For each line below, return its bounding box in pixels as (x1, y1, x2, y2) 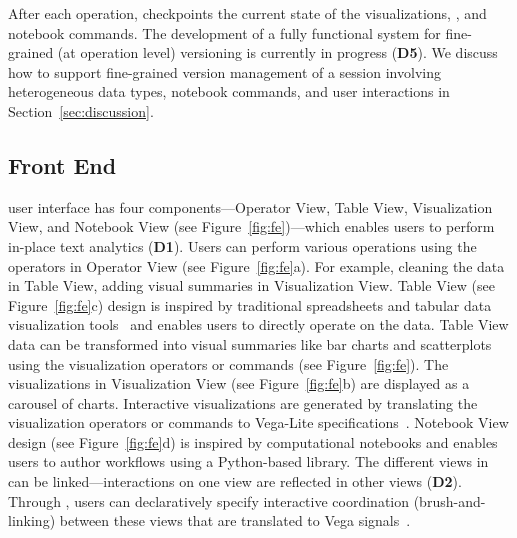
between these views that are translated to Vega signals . (59, 510, 411, 531)
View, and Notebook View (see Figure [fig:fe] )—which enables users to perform (8, 216, 495, 237)
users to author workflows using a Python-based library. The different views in (8, 451, 489, 472)
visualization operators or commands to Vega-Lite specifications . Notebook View (8, 412, 509, 433)
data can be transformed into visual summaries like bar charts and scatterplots (8, 333, 492, 354)
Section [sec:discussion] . (8, 100, 154, 121)
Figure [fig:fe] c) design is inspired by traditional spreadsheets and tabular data (8, 294, 492, 315)
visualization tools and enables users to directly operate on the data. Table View (8, 314, 509, 335)
